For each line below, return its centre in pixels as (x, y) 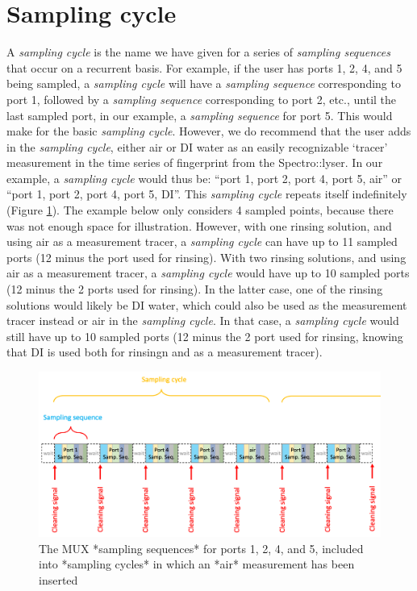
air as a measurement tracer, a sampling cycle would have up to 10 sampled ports (208, 273)
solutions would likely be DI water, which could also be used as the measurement (207, 304)
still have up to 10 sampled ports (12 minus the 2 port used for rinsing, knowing (205, 336)
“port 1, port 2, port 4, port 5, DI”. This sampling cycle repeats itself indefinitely (207, 194)
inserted (58, 579)
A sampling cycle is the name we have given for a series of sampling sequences (199, 52)
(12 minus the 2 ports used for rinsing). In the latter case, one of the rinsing (195, 289)
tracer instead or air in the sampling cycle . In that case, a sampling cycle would (203, 320)
